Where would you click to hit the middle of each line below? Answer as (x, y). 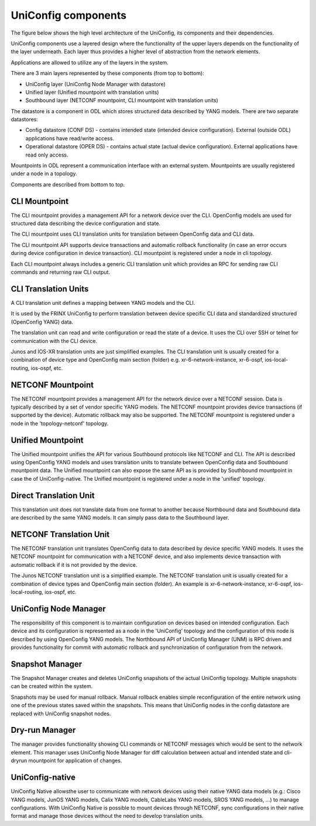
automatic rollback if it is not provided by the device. (74, 565)
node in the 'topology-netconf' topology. (60, 423)
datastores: (24, 120)
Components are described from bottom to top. (68, 184)
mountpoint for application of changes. (75, 761)
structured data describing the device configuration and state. (86, 223)
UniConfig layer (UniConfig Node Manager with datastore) (96, 84)
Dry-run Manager (43, 730)
